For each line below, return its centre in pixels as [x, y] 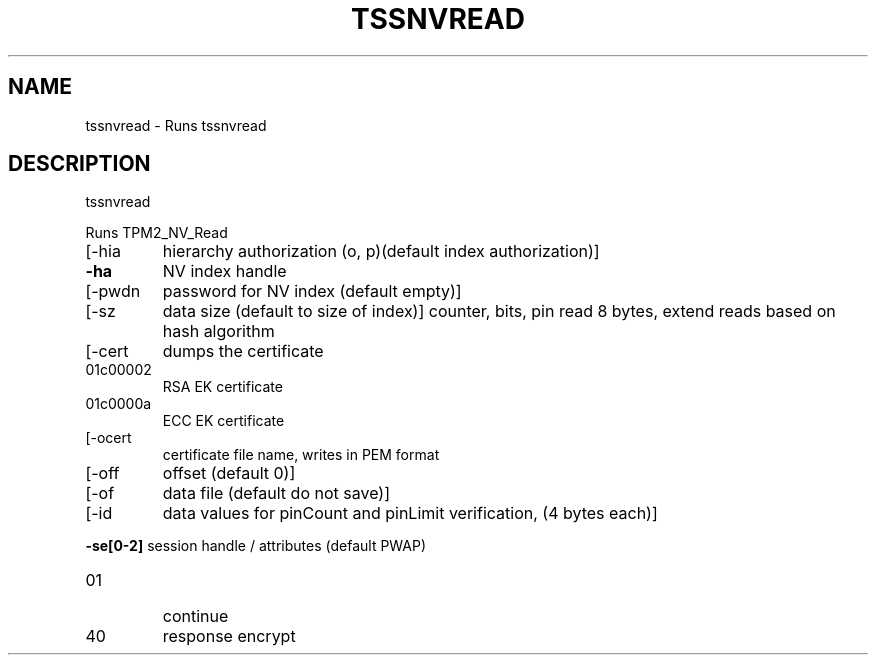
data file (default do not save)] [276, 493]
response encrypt [229, 636]
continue [195, 616]
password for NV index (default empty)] [312, 291]
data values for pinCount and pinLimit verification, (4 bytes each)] [410, 513]
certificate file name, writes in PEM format [301, 455]
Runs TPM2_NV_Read [156, 233]
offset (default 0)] [229, 473]
